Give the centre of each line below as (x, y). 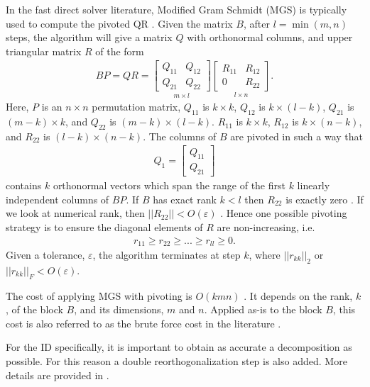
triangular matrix (44, 51)
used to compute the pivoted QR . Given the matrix (119, 23)
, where (265, 255)
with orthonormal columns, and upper (270, 37)
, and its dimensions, (119, 309)
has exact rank (185, 199)
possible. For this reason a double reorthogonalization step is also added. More (176, 360)
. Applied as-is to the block (263, 309)
